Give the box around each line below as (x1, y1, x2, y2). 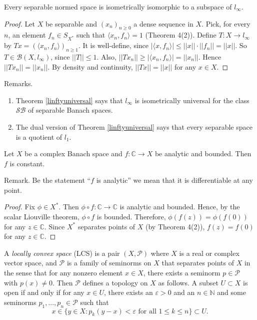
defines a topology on (82, 277, 148, 287)
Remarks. (4, 78, 33, 89)
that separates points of (161, 257, 234, 268)
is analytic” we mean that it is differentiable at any (96, 175, 253, 185)
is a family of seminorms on (66, 257, 151, 268)
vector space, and (4, 257, 57, 268)
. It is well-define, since (78, 40, 149, 51)
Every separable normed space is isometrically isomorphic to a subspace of (4, 2, 232, 12)
